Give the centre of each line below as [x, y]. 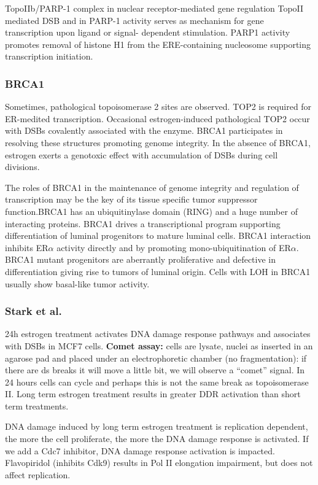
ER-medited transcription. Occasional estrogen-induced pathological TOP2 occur [157, 118]
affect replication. [38, 474]
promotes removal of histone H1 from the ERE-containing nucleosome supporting [158, 44]
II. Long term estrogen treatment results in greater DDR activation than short [153, 394]
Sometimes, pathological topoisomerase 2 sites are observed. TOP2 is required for [158, 107]
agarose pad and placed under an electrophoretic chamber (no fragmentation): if [156, 358]
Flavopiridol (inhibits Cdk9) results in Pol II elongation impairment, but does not [159, 463]
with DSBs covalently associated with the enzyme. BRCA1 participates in [144, 130]
